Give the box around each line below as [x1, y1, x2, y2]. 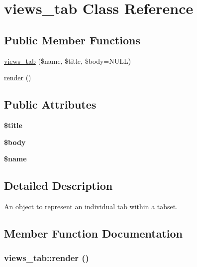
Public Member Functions [4, 32, 140, 47]
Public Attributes [4, 97, 97, 112]
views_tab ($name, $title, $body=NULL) [4, 55, 131, 66]
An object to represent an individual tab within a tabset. [4, 201, 178, 211]
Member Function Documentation [4, 225, 183, 241]
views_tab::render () [4, 252, 89, 264]
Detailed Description [4, 178, 113, 193]
